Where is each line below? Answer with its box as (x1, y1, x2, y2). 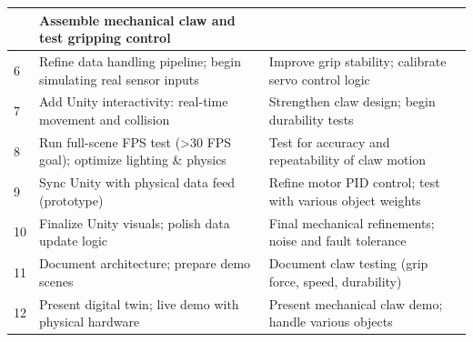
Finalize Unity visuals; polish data (39, 213, 230, 232)
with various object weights (268, 190, 421, 209)
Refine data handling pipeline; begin (39, 51, 241, 70)
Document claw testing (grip (268, 254, 428, 273)
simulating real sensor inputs (39, 69, 199, 88)
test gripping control (39, 28, 171, 47)
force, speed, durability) (268, 271, 402, 290)
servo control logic (268, 69, 370, 88)
